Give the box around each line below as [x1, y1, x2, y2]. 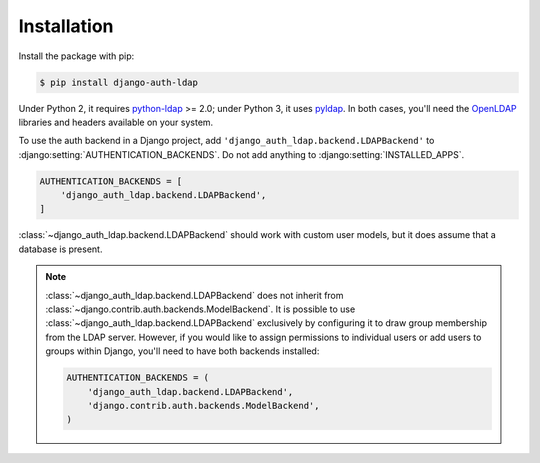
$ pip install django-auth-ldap [39, 76, 199, 88]
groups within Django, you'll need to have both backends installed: [45, 345, 320, 357]
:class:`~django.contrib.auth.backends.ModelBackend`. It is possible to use [45, 303, 356, 315]
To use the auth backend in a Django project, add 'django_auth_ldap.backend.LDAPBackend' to [18, 135, 435, 147]
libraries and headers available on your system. [18, 116, 214, 128]
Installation [18, 15, 114, 37]
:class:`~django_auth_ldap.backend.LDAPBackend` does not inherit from [45, 289, 344, 301]
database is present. [18, 243, 103, 255]
